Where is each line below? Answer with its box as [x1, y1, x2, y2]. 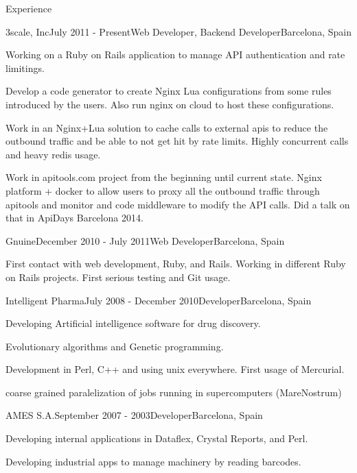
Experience [5, 1, 52, 15]
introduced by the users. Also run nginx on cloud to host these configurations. [5, 97, 334, 111]
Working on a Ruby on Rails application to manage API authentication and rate [5, 47, 345, 62]
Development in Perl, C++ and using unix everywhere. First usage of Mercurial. [5, 362, 345, 376]
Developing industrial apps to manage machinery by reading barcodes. [5, 454, 301, 468]
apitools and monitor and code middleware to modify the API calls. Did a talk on [5, 197, 350, 211]
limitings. [5, 60, 45, 75]
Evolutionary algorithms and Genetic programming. [5, 339, 224, 353]
